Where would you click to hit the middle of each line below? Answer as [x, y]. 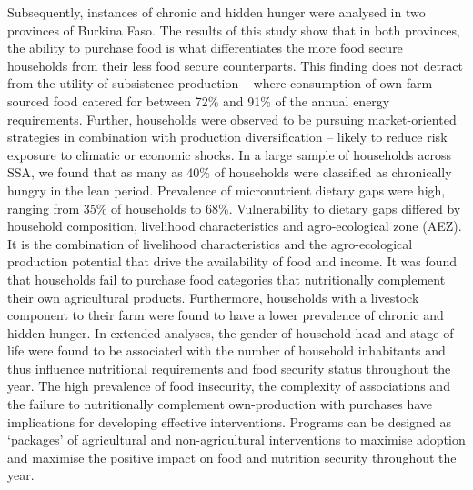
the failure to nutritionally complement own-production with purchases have [220, 404]
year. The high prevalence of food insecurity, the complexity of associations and [229, 386]
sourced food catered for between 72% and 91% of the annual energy [199, 100]
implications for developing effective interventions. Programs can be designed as [229, 421]
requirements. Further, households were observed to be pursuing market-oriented [232, 119]
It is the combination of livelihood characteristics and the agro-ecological [210, 243]
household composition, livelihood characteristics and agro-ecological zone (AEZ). [235, 226]
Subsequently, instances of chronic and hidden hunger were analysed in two [216, 12]
